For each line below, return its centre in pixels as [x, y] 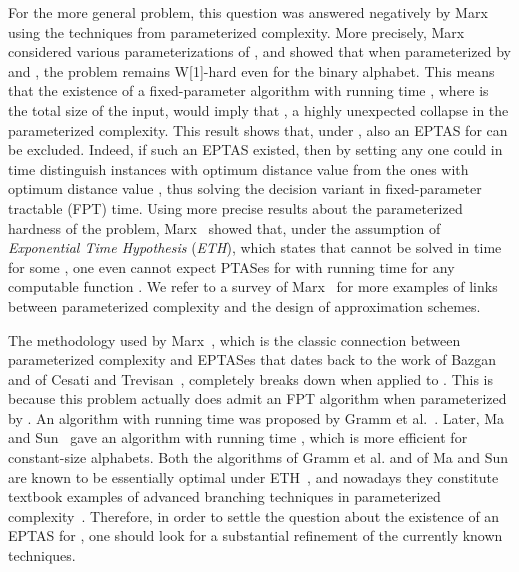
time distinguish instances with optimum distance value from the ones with [238, 168]
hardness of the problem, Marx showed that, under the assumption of [224, 227]
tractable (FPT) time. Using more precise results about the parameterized [235, 207]
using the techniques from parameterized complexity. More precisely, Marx [236, 31]
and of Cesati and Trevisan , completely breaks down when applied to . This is [251, 378]
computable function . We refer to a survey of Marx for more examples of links [253, 286]
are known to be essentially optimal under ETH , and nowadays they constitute [253, 476]
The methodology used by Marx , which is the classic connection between [234, 339]
